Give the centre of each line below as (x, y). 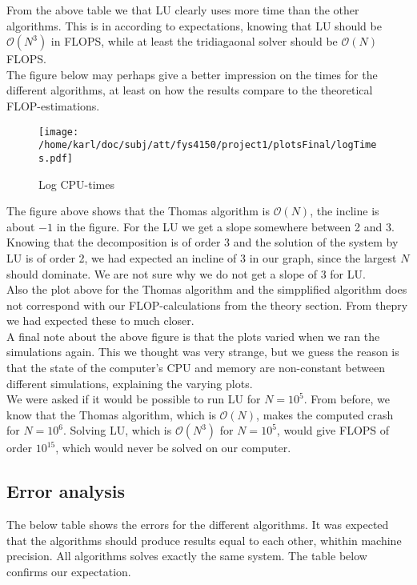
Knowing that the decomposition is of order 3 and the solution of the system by (202, 242)
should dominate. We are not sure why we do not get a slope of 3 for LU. (186, 273)
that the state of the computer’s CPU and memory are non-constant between (196, 368)
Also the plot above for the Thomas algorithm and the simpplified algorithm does (207, 289)
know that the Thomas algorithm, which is (111, 414)
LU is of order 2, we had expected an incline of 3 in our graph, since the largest (202, 257)
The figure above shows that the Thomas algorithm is (138, 211)
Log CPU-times (76, 184)
